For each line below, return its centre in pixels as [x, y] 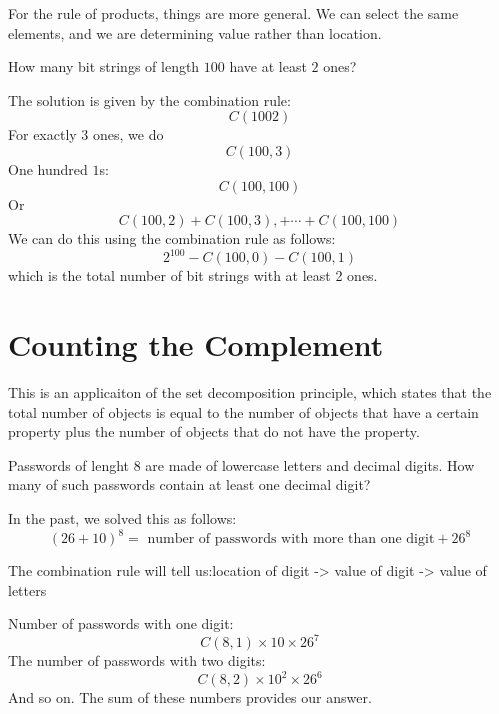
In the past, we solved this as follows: [122, 517]
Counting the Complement [196, 344]
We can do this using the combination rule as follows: [172, 238]
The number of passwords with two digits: [137, 660]
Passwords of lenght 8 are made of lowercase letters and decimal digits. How [241, 464]
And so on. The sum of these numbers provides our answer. [190, 697]
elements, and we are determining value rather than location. [195, 32]
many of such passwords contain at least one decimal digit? [189, 484]
